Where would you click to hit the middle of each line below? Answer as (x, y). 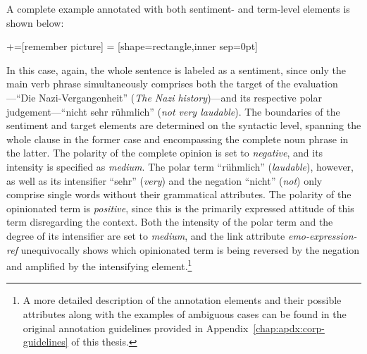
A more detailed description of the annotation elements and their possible (182, 300)
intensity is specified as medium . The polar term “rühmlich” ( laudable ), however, (180, 166)
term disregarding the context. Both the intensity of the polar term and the (170, 222)
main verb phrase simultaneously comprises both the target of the (149, 84)
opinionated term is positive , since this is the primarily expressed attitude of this (180, 208)
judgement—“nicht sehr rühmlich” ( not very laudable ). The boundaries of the (173, 111)
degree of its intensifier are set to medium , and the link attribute (146, 235)
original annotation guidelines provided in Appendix (136, 328)
